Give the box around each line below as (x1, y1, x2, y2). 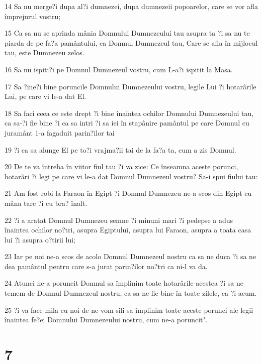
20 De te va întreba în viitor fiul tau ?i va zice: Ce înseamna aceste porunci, (5, 161, 238, 172)
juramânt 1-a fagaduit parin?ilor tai (5, 127, 115, 138)
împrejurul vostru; (5, 11, 61, 21)
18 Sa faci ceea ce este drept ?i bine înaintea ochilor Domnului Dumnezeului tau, (5, 107, 254, 118)
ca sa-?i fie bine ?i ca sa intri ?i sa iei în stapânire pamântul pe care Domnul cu (5, 117, 249, 128)
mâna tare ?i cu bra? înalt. (5, 197, 88, 208)
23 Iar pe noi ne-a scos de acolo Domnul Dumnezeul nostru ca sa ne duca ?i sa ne (5, 251, 256, 262)
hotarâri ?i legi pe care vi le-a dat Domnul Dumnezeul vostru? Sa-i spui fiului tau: (5, 171, 258, 181)
